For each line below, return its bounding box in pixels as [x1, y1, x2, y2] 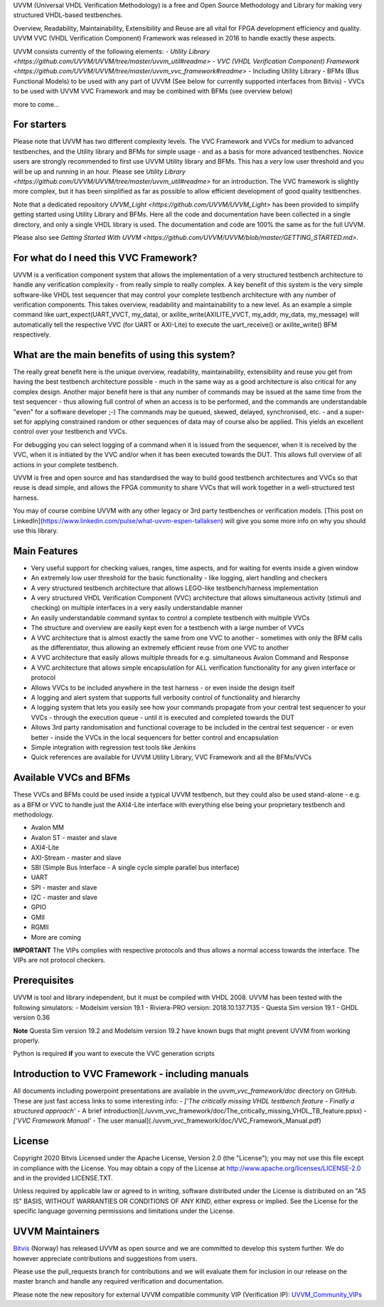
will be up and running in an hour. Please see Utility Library [13, 167, 186, 176]
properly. [13, 1036, 40, 1044]
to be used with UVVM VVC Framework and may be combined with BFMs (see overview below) [13, 87, 293, 95]
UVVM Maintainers [13, 1225, 100, 1238]
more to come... [13, 100, 60, 108]
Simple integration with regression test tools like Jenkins [31, 742, 196, 751]
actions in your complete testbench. [13, 460, 119, 469]
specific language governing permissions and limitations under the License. [13, 1207, 235, 1215]
